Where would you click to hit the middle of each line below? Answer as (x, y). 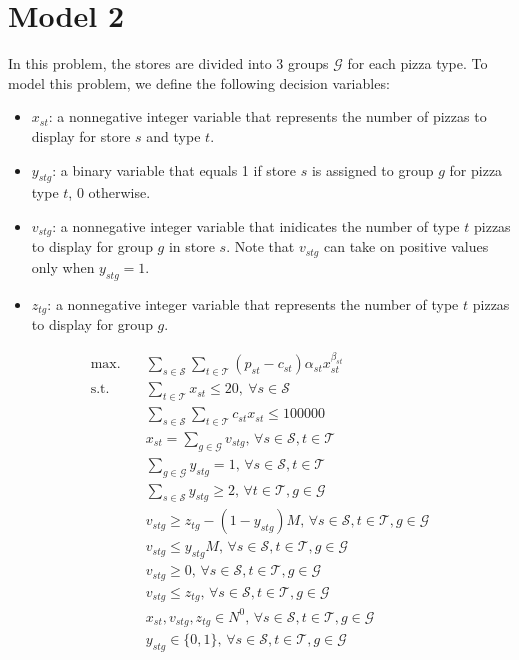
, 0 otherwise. (109, 192)
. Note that (260, 246)
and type (173, 135)
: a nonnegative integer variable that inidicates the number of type (256, 225)
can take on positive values (406, 246)
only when (63, 266)
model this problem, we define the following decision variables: (199, 82)
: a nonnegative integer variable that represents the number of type (253, 303)
